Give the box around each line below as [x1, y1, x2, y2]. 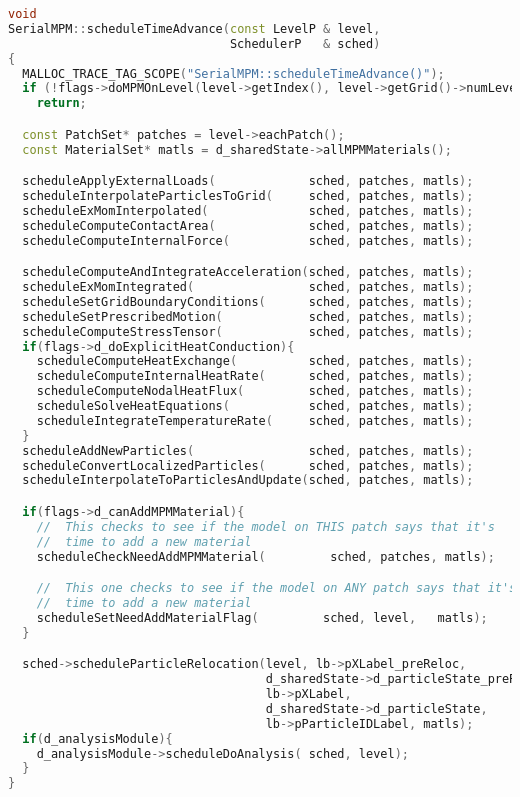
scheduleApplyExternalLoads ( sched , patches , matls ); [22, 174, 474, 189]
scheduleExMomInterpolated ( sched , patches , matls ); [22, 203, 474, 218]
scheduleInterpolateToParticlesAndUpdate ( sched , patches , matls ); [22, 473, 474, 488]
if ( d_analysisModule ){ [22, 731, 173, 746]
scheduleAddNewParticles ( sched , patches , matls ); [22, 443, 474, 458]
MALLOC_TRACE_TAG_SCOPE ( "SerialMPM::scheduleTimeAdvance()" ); [22, 66, 445, 81]
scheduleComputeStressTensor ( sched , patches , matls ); [22, 324, 474, 339]
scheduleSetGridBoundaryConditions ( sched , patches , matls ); [22, 294, 474, 309]
